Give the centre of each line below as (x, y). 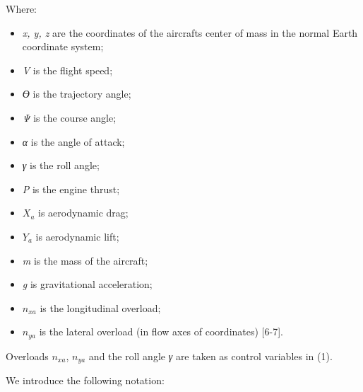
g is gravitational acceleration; (87, 284)
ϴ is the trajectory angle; (77, 94)
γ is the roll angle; (61, 165)
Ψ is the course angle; (69, 117)
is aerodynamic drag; (83, 213)
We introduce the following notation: (85, 380)
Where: (21, 8)
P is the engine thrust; (71, 189)
